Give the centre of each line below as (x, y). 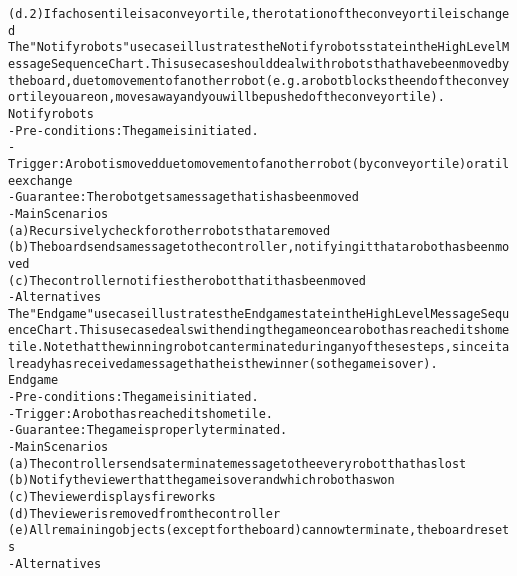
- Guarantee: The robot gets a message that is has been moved (183, 197)
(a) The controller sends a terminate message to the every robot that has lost (237, 463)
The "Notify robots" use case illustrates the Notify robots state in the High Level (255, 47)
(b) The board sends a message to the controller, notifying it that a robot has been (251, 247)
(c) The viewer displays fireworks (112, 497)
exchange (44, 180)
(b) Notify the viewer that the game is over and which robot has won (201, 480)
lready (29, 363)
